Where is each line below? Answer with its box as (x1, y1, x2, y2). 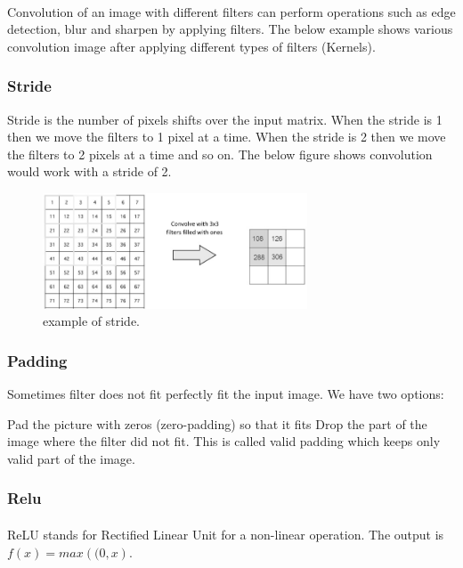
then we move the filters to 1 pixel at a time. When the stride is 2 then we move (7, 127, 446, 146)
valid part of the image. (7, 449, 135, 467)
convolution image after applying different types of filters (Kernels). (7, 37, 376, 55)
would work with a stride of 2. (7, 162, 172, 181)
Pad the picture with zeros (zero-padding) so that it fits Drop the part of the (7, 414, 427, 433)
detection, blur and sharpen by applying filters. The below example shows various (7, 20, 453, 38)
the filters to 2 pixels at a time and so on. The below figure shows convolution (7, 144, 433, 163)
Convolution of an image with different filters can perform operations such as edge (7, 2, 456, 20)
